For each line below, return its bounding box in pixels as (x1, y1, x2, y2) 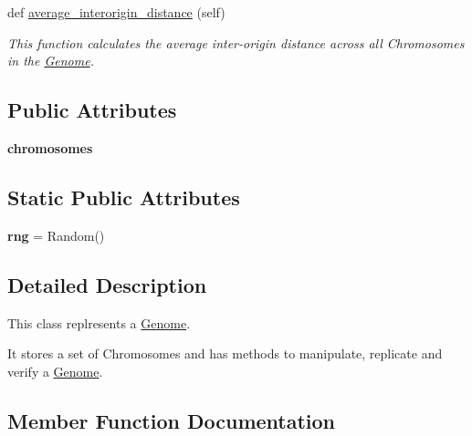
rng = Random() (7, 225, 105, 244)
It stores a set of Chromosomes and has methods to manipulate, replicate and (7, 344, 443, 363)
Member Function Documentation (7, 406, 336, 434)
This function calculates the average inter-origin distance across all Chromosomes (7, 33, 465, 52)
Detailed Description (7, 270, 207, 298)
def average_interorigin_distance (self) (7, 3, 226, 21)
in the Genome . (7, 51, 94, 70)
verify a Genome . (7, 361, 103, 380)
